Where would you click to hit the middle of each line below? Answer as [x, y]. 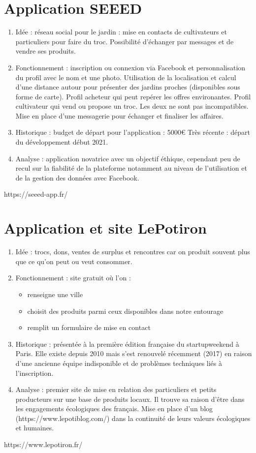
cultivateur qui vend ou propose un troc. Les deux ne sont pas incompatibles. [132, 106]
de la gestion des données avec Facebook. [77, 177]
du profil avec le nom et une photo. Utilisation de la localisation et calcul [126, 77]
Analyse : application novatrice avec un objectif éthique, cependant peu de [128, 158]
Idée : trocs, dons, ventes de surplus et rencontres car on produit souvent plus [133, 252]
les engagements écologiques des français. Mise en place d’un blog [114, 408]
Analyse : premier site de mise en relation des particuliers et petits [116, 389]
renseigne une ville [55, 294]
